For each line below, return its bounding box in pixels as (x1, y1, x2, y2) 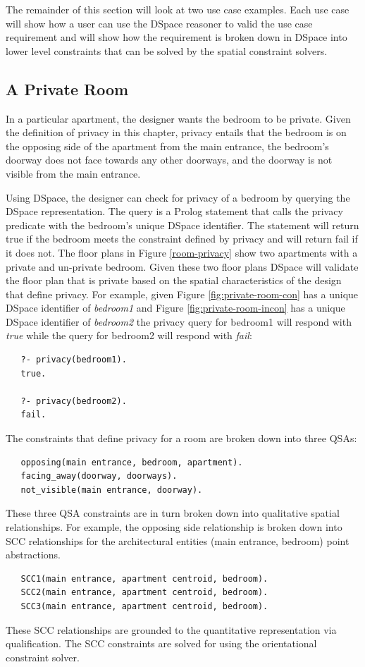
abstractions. (6, 547, 61, 562)
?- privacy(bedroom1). (20, 355, 127, 365)
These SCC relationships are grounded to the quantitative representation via (6, 622, 337, 637)
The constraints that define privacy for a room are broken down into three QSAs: (6, 431, 357, 446)
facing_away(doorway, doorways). (20, 471, 178, 482)
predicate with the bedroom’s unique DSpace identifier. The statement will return (6, 217, 359, 232)
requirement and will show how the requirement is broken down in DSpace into (6, 30, 347, 44)
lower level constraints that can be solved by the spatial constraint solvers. (6, 43, 328, 58)
